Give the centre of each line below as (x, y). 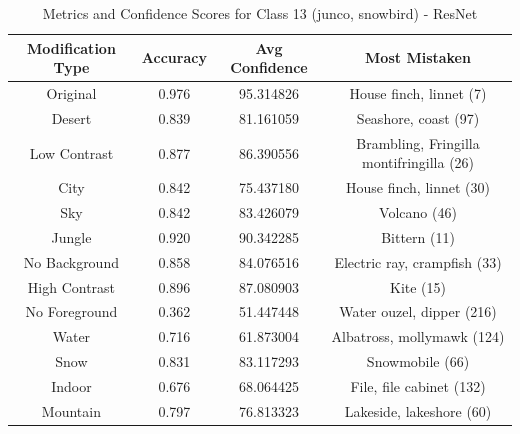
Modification (71, 47)
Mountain (71, 410)
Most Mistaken (418, 57)
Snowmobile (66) (418, 361)
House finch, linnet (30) (418, 187)
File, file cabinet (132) (418, 385)
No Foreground (71, 311)
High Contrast (71, 286)
